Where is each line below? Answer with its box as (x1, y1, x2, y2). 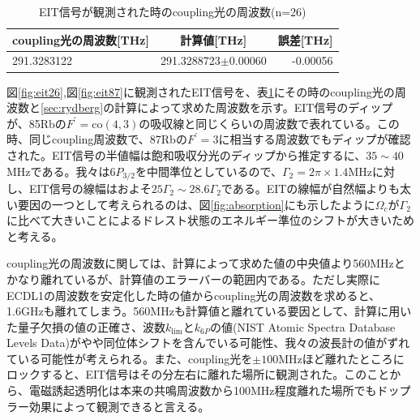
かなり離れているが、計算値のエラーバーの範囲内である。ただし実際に (6, 270, 381, 287)
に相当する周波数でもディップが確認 (218, 131, 411, 148)
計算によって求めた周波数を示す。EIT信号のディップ (114, 99, 393, 116)
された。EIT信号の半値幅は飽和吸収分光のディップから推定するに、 (6, 146, 366, 163)
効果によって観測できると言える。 (28, 397, 210, 414)
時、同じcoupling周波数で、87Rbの (6, 131, 187, 148)
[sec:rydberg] (41, 99, 104, 116)
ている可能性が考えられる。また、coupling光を (6, 349, 253, 366)
